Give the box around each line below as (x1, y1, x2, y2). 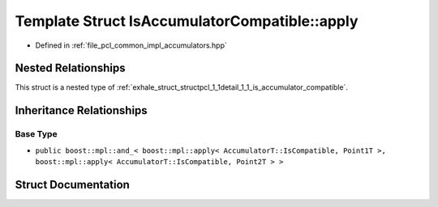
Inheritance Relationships (15, 103, 148, 117)
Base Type (15, 129, 58, 140)
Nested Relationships (15, 61, 126, 75)
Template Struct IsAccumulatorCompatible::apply (15, 12, 359, 30)
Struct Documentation (15, 178, 130, 192)
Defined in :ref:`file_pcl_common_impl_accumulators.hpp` (35, 40, 227, 50)
